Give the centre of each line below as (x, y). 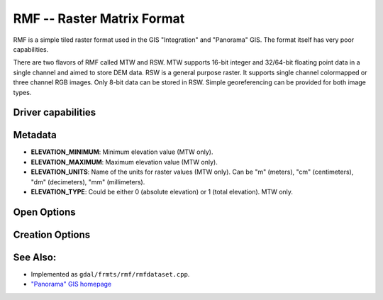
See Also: (35, 257)
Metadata (35, 135)
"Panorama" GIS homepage (71, 284)
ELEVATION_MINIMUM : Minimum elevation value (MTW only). (122, 152)
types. (22, 92)
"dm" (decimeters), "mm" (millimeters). (88, 182)
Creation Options (52, 234)
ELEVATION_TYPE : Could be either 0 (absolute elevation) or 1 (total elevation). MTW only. (162, 191)
